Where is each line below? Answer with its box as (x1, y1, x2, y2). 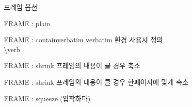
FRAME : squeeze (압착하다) (4, 93, 91, 103)
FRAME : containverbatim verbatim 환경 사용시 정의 (4, 35, 163, 45)
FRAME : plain (4, 18, 50, 28)
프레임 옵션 (4, 2, 38, 12)
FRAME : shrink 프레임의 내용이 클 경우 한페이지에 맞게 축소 (4, 76, 189, 87)
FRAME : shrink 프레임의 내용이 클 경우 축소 (4, 60, 141, 71)
